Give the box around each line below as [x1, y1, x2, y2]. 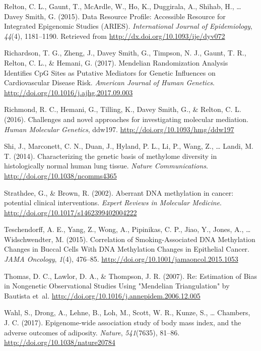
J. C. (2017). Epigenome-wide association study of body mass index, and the [4, 317, 241, 328]
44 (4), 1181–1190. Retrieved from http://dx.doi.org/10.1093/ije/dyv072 [4, 30, 225, 41]
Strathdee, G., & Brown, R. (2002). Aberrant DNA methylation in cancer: [4, 187, 234, 198]
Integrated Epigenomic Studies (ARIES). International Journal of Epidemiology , [4, 21, 252, 31]
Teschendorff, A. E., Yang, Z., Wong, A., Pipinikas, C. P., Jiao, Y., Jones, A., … [4, 224, 251, 235]
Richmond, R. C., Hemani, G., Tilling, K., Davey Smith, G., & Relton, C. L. [4, 104, 241, 114]
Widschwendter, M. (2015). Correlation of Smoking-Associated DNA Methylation [4, 233, 255, 244]
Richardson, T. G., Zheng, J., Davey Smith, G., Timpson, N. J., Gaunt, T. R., [4, 47, 246, 58]
